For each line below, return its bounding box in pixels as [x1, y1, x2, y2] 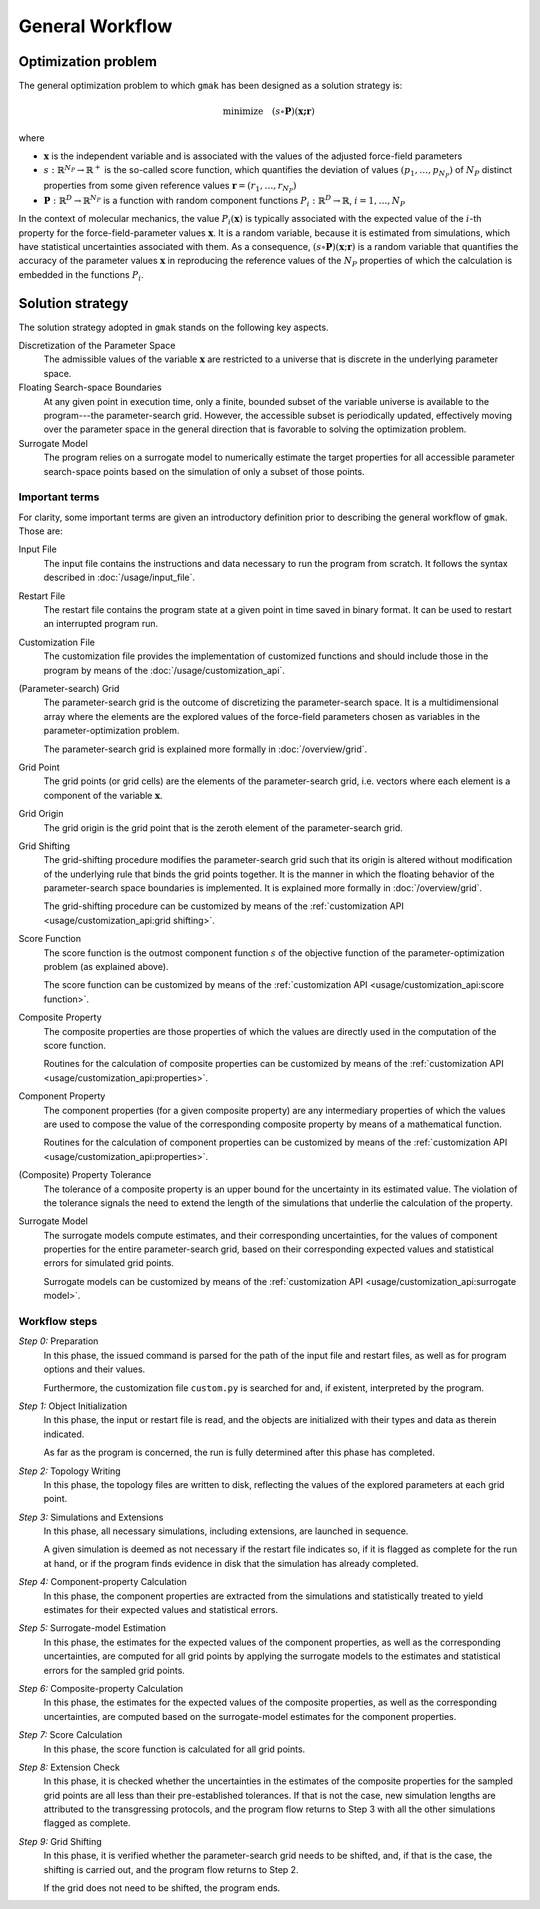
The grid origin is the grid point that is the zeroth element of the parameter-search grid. [43, 821, 404, 834]
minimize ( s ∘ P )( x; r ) [222, 106, 315, 117]
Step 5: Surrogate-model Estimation [18, 1622, 167, 1634]
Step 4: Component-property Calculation [18, 1576, 187, 1588]
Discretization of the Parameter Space [18, 340, 176, 352]
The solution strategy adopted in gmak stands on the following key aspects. [18, 321, 329, 333]
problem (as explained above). [43, 961, 169, 973]
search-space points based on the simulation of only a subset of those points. [43, 465, 365, 477]
